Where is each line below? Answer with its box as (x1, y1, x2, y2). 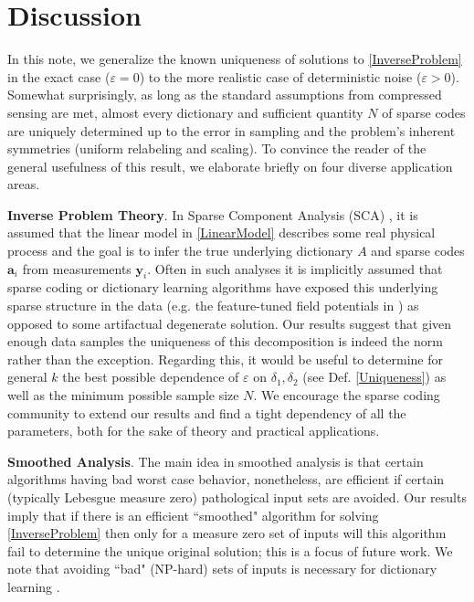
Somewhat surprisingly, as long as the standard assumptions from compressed (7, 85, 442, 104)
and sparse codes (371, 241, 465, 260)
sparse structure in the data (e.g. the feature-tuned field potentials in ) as (7, 296, 419, 315)
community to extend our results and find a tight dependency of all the (7, 403, 406, 422)
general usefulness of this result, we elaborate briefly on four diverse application (7, 156, 453, 175)
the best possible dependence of (62, 367, 239, 386)
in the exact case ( (7, 67, 111, 86)
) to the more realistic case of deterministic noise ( (139, 67, 422, 86)
